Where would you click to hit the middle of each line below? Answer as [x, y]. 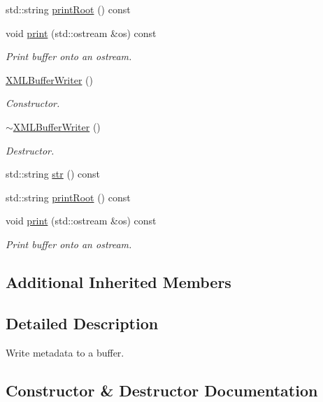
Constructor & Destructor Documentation [162, 390]
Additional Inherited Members [119, 281]
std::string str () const [53, 174]
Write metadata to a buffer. [65, 352]
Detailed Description [82, 323]
